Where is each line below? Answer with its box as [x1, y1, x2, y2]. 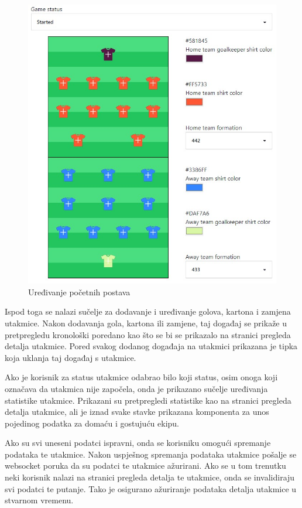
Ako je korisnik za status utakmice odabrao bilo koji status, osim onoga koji [5, 371, 278, 383]
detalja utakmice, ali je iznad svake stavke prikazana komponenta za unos [5, 405, 269, 418]
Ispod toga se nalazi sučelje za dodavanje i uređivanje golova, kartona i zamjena [5, 305, 291, 318]
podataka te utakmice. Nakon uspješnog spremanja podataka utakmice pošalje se [5, 448, 297, 460]
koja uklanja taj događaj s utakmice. [5, 351, 136, 363]
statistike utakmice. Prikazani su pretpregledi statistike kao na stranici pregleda [5, 394, 291, 406]
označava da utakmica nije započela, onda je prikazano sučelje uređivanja [5, 382, 268, 394]
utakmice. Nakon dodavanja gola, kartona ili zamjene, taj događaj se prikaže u [5, 316, 287, 329]
